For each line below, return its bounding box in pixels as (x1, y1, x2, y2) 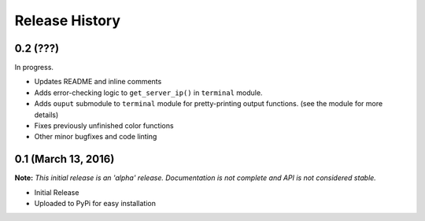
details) (34, 110, 59, 120)
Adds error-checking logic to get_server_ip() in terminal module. (34, 87, 263, 98)
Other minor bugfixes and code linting (34, 132, 157, 142)
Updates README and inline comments (34, 77, 162, 87)
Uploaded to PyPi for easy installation (34, 199, 157, 208)
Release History (14, 12, 121, 29)
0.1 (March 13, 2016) (14, 153, 115, 166)
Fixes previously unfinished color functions (34, 121, 174, 131)
